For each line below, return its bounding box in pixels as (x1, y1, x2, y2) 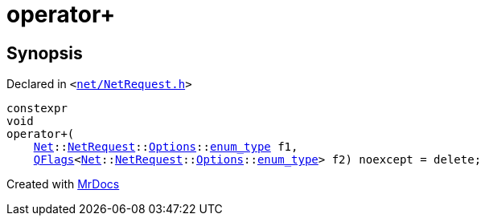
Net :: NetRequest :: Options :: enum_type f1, (33, 140, 298, 154)
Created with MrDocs (6, 177, 120, 192)
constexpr (6, 102, 68, 115)
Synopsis (6, 42, 83, 63)
